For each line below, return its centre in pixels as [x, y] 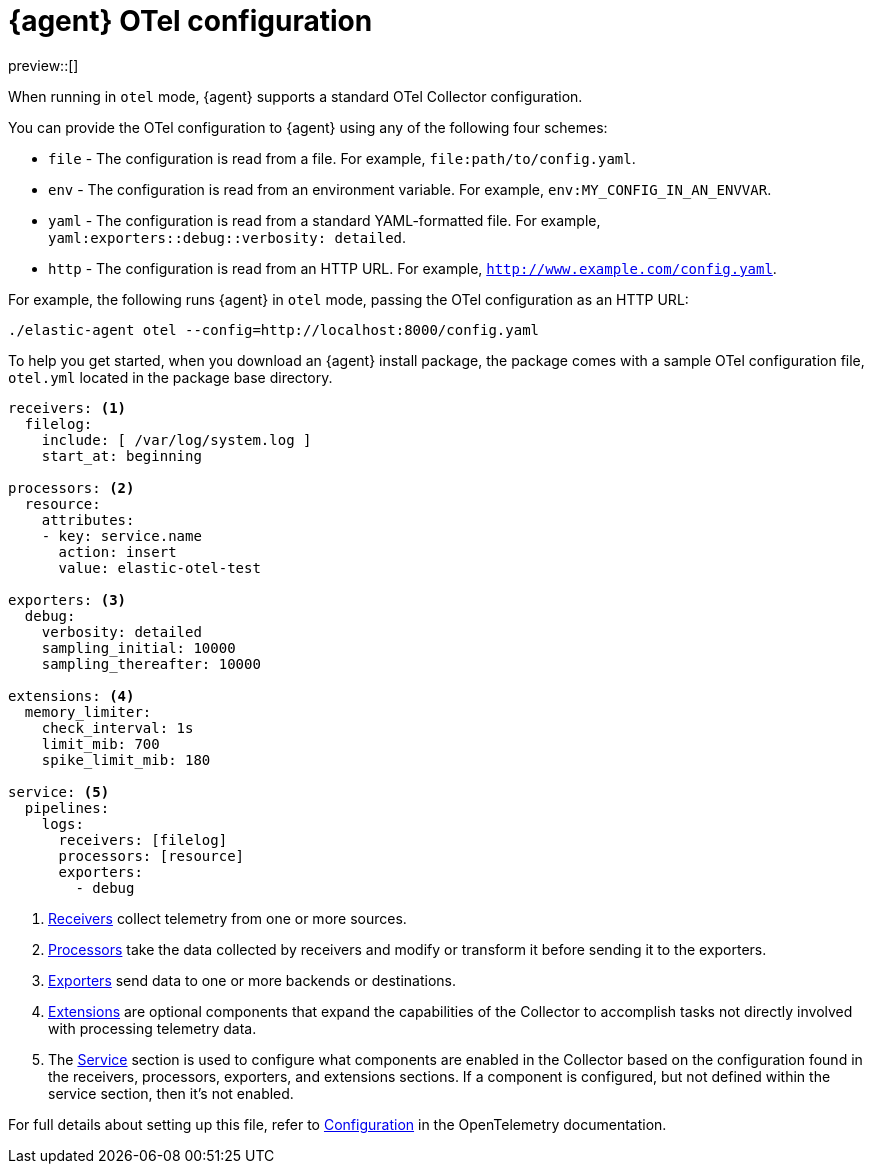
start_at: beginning [121, 455]
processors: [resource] [151, 855]
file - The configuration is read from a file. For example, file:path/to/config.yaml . [342, 158]
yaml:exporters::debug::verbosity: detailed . [227, 237]
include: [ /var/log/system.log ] [176, 439]
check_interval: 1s [117, 727]
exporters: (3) [67, 599]
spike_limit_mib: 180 [126, 759]
